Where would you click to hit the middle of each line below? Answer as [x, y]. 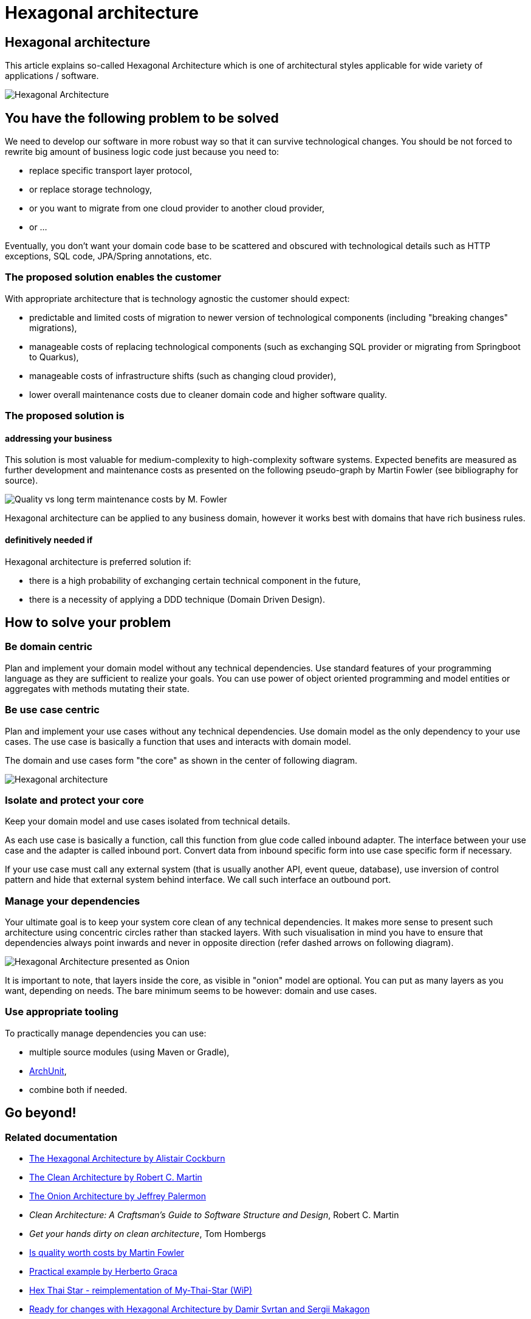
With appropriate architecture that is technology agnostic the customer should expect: [177, 298]
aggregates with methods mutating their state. [97, 688]
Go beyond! [41, 1113]
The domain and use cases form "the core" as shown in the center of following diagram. [181, 760]
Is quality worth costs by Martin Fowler [107, 1253]
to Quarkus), [54, 357]
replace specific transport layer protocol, [111, 171]
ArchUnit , [48, 1071]
